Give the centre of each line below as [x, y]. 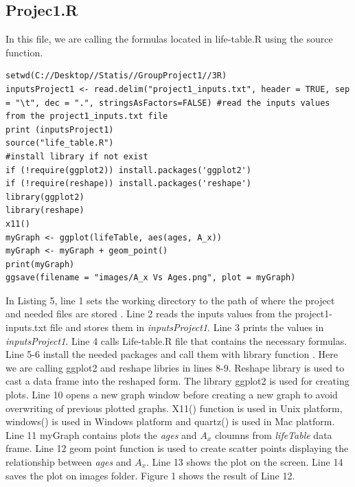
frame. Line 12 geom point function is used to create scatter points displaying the [177, 448]
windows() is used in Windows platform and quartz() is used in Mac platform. [170, 421]
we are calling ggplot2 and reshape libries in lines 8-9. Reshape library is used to [175, 367]
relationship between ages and [69, 462]
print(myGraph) [40, 264]
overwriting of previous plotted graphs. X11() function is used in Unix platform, [174, 408]
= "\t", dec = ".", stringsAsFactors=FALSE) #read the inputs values [168, 103]
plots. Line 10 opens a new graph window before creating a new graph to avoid [172, 395]
